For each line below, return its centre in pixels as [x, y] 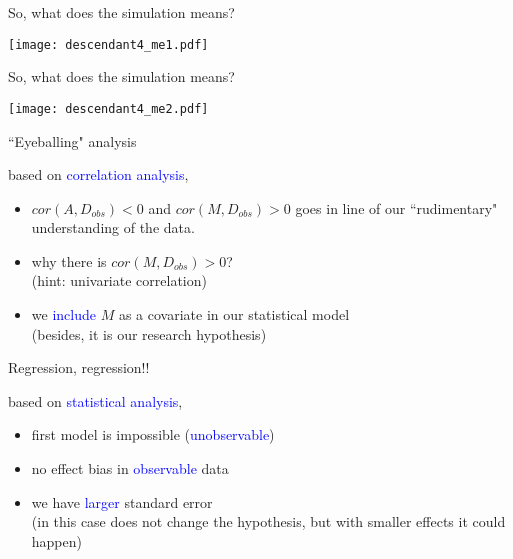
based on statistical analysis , [95, 400]
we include [63, 314]
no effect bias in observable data [130, 468]
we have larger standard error [122, 501]
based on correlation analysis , [98, 174]
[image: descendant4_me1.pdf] [108, 44]
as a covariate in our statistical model [234, 314]
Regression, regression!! [79, 367]
